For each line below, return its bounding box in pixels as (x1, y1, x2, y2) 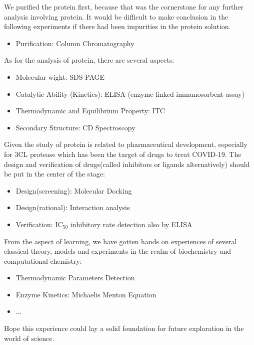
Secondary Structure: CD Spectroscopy (15, 122, 135, 132)
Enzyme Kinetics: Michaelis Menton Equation (15, 289, 156, 299)
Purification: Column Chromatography (15, 38, 134, 48)
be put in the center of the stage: (4, 168, 105, 179)
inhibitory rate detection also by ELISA (70, 219, 192, 229)
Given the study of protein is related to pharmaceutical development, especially (4, 139, 247, 149)
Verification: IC (15, 219, 63, 229)
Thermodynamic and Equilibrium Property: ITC (15, 105, 165, 116)
